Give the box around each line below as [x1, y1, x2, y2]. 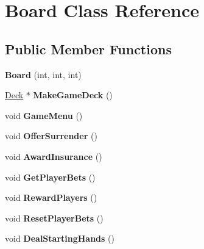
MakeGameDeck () [33, 88, 113, 101]
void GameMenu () [5, 109, 83, 121]
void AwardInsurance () [5, 150, 102, 162]
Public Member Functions [5, 39, 172, 58]
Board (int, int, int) [5, 68, 82, 81]
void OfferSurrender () [5, 129, 97, 142]
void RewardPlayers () [5, 191, 97, 204]
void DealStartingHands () [5, 232, 114, 245]
